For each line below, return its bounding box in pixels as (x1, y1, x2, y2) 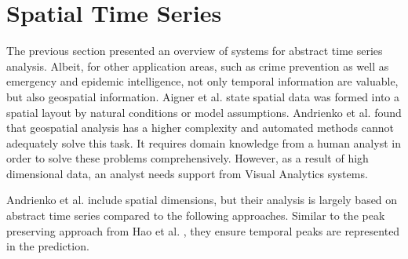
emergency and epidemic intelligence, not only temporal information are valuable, (6, 73, 399, 89)
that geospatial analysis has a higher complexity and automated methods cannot (6, 119, 394, 136)
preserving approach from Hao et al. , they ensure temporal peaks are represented (6, 222, 400, 239)
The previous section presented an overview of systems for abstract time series (6, 42, 383, 59)
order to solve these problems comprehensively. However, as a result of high (6, 150, 369, 166)
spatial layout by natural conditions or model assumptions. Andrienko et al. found (6, 104, 402, 120)
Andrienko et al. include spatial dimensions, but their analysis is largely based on (6, 192, 398, 208)
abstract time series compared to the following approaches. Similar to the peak (6, 207, 385, 224)
